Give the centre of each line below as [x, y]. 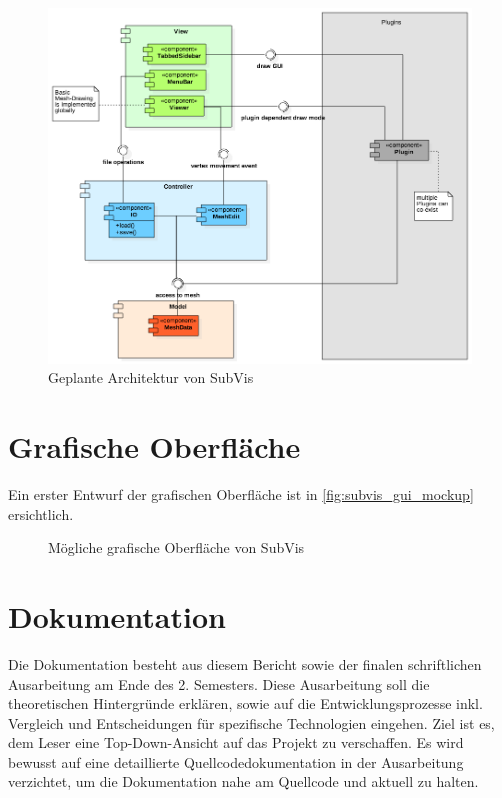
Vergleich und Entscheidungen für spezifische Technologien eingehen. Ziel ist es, [251, 722]
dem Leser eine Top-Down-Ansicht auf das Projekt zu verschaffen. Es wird [236, 742]
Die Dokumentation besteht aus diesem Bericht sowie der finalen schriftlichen [245, 663]
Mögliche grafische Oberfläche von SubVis [176, 547]
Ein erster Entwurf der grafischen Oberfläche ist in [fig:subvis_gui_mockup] [241, 494]
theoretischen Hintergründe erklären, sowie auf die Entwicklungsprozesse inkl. [245, 703]
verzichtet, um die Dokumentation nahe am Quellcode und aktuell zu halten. [243, 781]
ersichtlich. [41, 513]
